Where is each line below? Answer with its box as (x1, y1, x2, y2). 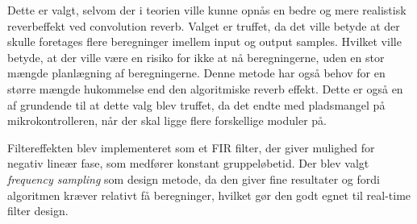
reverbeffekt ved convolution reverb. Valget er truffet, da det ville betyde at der (7, 17, 400, 34)
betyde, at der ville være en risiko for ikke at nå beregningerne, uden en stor (7, 48, 385, 65)
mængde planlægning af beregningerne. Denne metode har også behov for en (7, 64, 386, 81)
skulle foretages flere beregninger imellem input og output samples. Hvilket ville (7, 33, 402, 50)
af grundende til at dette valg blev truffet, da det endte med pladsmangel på (7, 96, 386, 113)
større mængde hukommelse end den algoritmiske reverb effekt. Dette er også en (7, 80, 403, 97)
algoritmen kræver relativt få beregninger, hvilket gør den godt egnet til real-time (7, 186, 411, 203)
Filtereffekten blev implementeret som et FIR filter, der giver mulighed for (7, 139, 375, 156)
